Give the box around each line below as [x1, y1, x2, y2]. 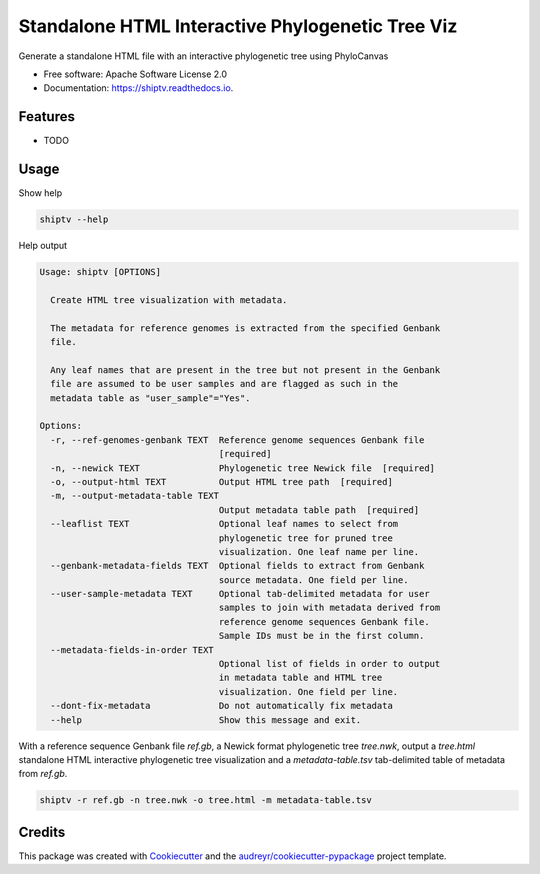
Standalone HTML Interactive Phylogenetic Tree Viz [18, 15, 458, 37]
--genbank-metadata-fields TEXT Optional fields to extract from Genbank [50, 560, 425, 572]
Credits [18, 823, 66, 840]
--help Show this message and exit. [50, 714, 362, 725]
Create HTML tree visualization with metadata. [50, 294, 288, 305]
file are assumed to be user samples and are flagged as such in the [50, 378, 399, 390]
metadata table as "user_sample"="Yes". [50, 392, 251, 404]
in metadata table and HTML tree [218, 672, 383, 684]
